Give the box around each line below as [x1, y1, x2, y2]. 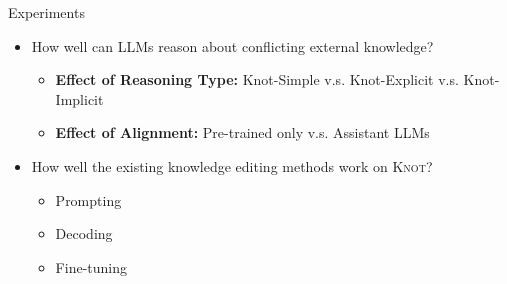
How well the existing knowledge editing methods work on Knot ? [31, 155, 433, 176]
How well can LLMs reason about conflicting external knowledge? [31, 35, 434, 56]
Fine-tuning [55, 256, 127, 277]
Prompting [55, 189, 122, 210]
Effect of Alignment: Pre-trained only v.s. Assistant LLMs [55, 122, 430, 143]
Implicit [55, 88, 104, 109]
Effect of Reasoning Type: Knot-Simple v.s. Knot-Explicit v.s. [55, 69, 459, 90]
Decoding [55, 223, 113, 244]
